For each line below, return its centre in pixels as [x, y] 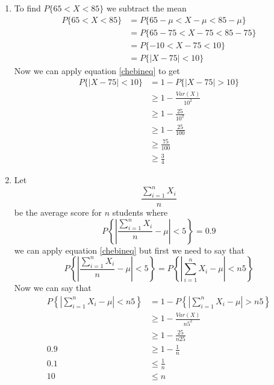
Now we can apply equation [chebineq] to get [97, 70]
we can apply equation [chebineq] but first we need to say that [129, 250]
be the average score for [58, 212]
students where [140, 212]
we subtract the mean [146, 8]
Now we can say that [53, 288]
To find [27, 8]
